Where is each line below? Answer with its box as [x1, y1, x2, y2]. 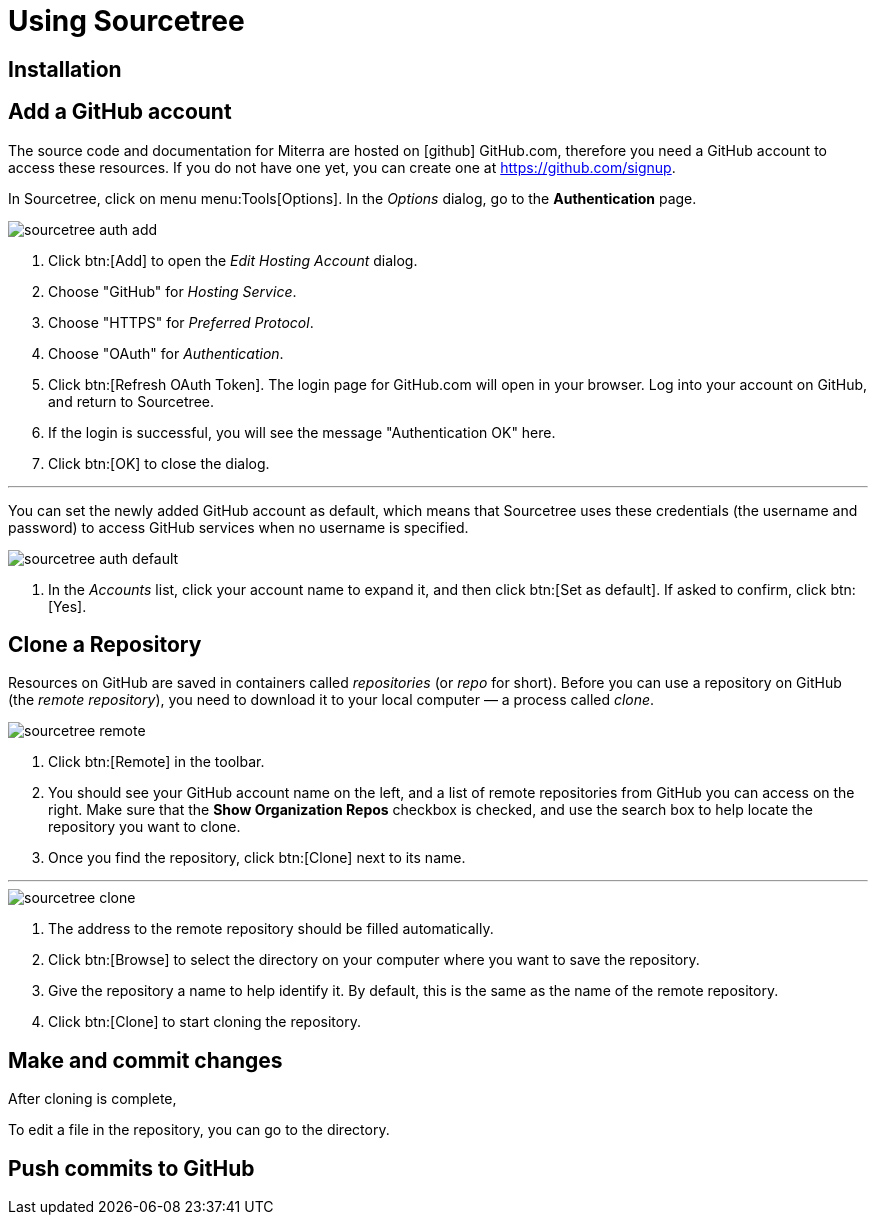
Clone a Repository [8, 632, 202, 658]
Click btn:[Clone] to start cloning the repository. [48, 1013, 361, 1031]
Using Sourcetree [8, 4, 245, 38]
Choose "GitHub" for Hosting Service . [48, 282, 297, 300]
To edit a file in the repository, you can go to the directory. [8, 1121, 390, 1139]
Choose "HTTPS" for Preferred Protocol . [48, 313, 314, 331]
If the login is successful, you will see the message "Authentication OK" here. [48, 423, 556, 441]
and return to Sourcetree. [48, 392, 215, 410]
